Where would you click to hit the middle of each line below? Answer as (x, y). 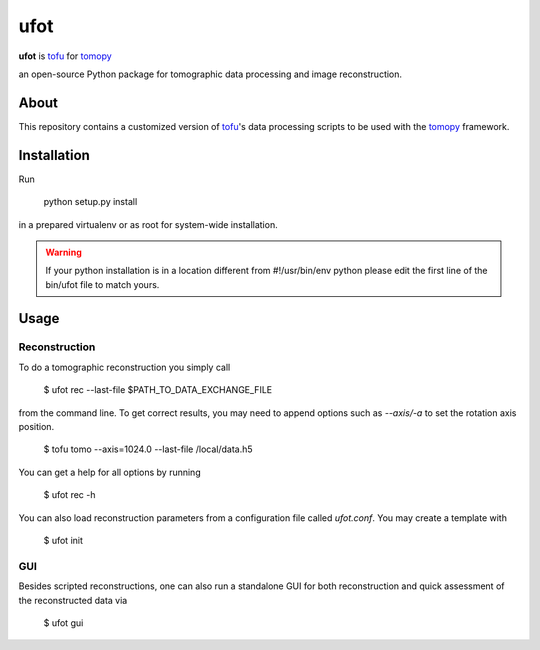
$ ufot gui (63, 622)
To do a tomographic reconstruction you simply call (124, 367)
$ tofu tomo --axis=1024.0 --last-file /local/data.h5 (148, 449)
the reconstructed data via (73, 600)
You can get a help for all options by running (109, 472)
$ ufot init (63, 540)
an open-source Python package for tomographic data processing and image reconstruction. (210, 74)
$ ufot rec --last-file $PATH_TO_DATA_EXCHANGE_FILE (158, 390)
